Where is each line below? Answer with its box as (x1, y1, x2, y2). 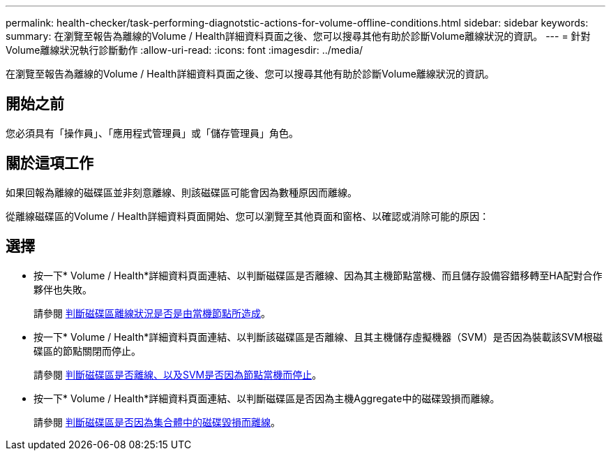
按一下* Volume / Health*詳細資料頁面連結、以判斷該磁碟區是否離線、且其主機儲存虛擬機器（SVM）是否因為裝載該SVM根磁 (33, 330, 603, 343)
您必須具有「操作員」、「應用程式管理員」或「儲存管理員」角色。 (6, 126, 299, 139)
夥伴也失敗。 (33, 283, 92, 295)
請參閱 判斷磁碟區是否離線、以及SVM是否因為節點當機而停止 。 (33, 368, 322, 381)
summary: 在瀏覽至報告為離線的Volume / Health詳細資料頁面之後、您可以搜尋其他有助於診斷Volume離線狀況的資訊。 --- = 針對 (6, 30, 591, 42)
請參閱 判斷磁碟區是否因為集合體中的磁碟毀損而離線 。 (33, 415, 280, 428)
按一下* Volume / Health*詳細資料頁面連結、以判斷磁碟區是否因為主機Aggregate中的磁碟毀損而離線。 (33, 392, 500, 404)
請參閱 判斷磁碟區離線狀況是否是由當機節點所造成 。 (33, 307, 271, 319)
